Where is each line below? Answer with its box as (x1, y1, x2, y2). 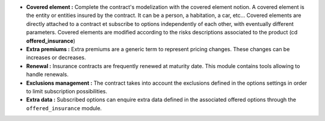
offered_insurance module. (26, 104, 102, 111)
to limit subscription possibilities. (26, 87, 108, 95)
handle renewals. (26, 71, 69, 78)
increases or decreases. (26, 54, 87, 61)
